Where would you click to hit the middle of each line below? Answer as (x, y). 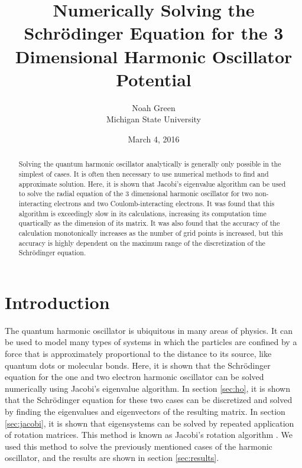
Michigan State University (154, 119)
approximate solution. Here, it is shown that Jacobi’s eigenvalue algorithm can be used (152, 183)
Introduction (57, 302)
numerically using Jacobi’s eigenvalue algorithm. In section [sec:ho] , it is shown (147, 388)
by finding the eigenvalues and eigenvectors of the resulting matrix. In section (145, 411)
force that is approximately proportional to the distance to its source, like (138, 353)
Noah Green (154, 107)
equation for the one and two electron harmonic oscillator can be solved (134, 377)
